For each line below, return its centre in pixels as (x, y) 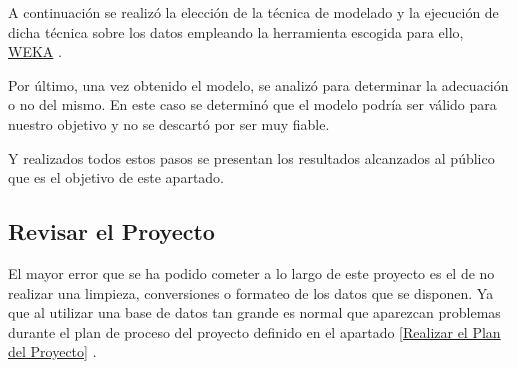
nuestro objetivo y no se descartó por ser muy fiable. (169, 123)
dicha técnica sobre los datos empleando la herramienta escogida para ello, (236, 31)
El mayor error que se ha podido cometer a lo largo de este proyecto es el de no (251, 272)
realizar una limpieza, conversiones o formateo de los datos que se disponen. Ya (251, 292)
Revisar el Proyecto (111, 231)
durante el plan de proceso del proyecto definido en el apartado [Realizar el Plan (254, 331)
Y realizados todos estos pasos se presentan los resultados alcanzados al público (251, 157)
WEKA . (35, 51)
